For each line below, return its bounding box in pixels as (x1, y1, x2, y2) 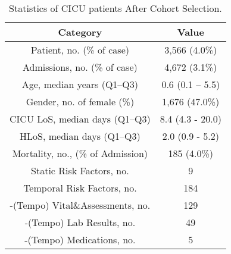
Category (58, 25, 102, 39)
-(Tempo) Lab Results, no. (24, 215, 136, 229)
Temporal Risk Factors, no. (23, 181, 137, 195)
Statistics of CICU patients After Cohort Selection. (9, 1, 222, 15)
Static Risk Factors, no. (31, 164, 129, 177)
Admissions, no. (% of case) (22, 60, 138, 74)
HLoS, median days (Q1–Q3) (20, 129, 141, 143)
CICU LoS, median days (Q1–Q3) (10, 112, 151, 126)
